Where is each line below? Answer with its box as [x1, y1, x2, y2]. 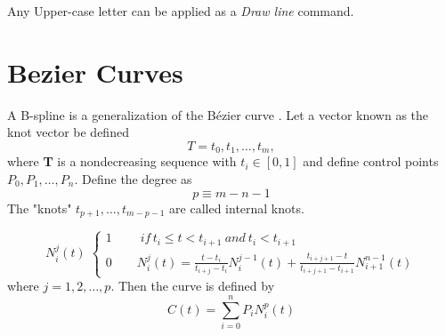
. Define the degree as [74, 169, 192, 188]
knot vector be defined [7, 123, 129, 141]
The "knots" [7, 198, 72, 217]
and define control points [303, 152, 439, 171]
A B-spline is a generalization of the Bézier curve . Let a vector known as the [7, 105, 429, 124]
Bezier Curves [7, 53, 183, 90]
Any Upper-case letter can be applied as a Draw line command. [7, 2, 354, 20]
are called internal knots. [169, 198, 304, 217]
